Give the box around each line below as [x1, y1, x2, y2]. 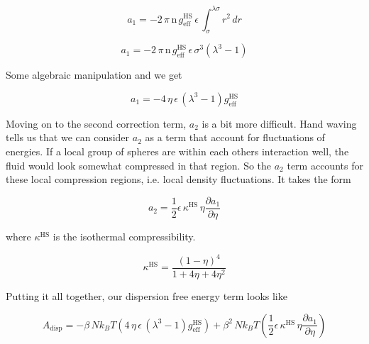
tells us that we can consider [6, 130, 130, 145]
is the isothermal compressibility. [53, 228, 196, 243]
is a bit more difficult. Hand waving [202, 116, 357, 131]
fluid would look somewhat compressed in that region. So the [6, 157, 272, 172]
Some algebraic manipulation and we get [6, 67, 182, 82]
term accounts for [287, 157, 363, 172]
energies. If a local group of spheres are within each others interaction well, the [6, 144, 349, 159]
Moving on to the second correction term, [6, 116, 187, 131]
